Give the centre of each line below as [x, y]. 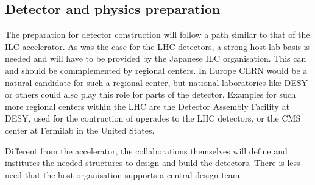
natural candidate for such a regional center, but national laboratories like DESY [157, 82]
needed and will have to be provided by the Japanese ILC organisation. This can [156, 58]
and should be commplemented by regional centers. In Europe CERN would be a [156, 70]
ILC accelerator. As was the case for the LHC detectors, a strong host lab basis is [157, 46]
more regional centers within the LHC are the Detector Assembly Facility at [147, 106]
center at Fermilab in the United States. [80, 130]
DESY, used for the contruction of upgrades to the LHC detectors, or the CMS [153, 118]
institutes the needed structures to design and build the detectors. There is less [153, 163]
